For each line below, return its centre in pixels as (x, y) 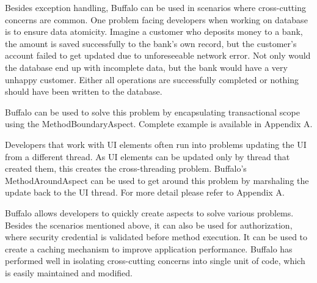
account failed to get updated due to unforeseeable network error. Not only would (158, 55)
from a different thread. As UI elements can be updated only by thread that (148, 156)
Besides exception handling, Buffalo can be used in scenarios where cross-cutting (155, 7)
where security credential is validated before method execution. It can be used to (156, 237)
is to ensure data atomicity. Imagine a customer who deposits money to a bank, (154, 31)
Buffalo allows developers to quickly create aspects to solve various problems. (149, 212)
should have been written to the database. (84, 91)
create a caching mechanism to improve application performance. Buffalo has (149, 248)
